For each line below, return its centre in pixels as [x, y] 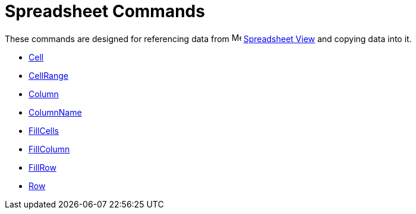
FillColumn [49, 149]
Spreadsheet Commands [105, 11]
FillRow [42, 167]
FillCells [44, 130]
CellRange [48, 75]
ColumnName [55, 112]
